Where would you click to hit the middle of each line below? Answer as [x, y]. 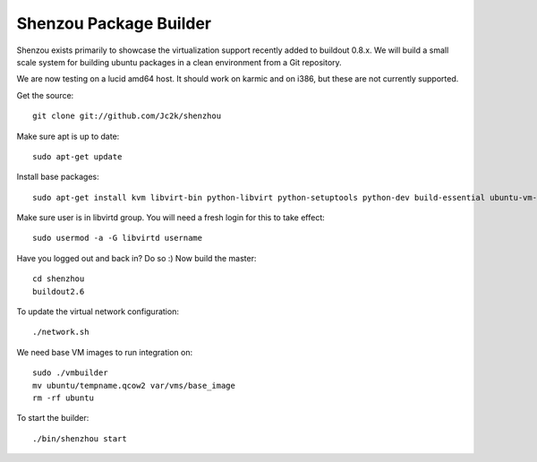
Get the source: [45, 95]
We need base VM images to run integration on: [104, 352]
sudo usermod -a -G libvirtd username [118, 238]
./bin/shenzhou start [80, 438]
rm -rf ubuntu [63, 398]
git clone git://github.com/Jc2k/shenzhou [127, 116]
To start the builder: [53, 418]
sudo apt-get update [77, 156]
